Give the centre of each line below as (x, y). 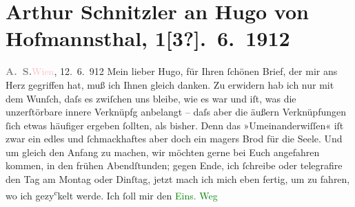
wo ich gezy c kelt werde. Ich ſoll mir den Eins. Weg (112, 194)
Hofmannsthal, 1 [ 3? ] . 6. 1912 (148, 38)
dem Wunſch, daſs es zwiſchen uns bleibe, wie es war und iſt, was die (151, 98)
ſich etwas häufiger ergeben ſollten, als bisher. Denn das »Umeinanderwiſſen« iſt (175, 125)
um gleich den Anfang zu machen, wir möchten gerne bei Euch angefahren (163, 152)
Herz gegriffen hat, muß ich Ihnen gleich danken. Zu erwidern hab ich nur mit (170, 84)
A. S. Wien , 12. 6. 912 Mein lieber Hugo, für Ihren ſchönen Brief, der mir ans (172, 71)
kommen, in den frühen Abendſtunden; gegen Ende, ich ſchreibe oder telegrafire (174, 165)
